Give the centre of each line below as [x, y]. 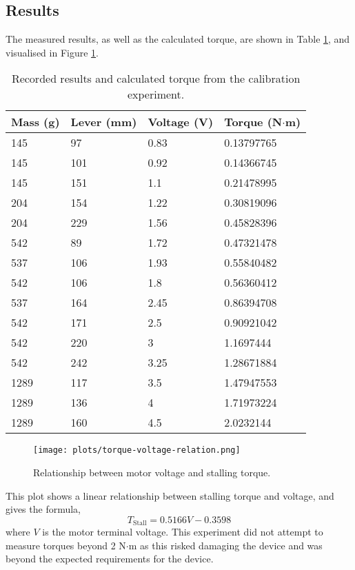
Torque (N [253, 122]
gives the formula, [43, 509]
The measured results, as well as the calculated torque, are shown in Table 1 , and [178, 39]
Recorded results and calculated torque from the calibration [156, 79]
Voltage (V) [181, 122]
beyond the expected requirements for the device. [110, 559]
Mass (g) [35, 122]
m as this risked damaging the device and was [225, 545]
